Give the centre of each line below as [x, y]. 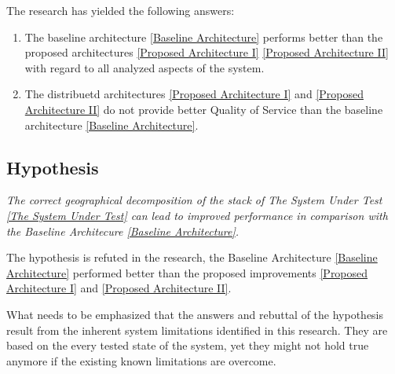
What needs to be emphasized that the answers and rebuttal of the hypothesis [195, 314]
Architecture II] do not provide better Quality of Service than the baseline [204, 109]
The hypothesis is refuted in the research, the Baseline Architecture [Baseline [192, 257]
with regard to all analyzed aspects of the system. [144, 67]
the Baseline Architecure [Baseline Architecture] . [123, 231]
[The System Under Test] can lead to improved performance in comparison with [197, 215]
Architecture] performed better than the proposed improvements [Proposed [187, 272]
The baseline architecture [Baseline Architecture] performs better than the [204, 37]
